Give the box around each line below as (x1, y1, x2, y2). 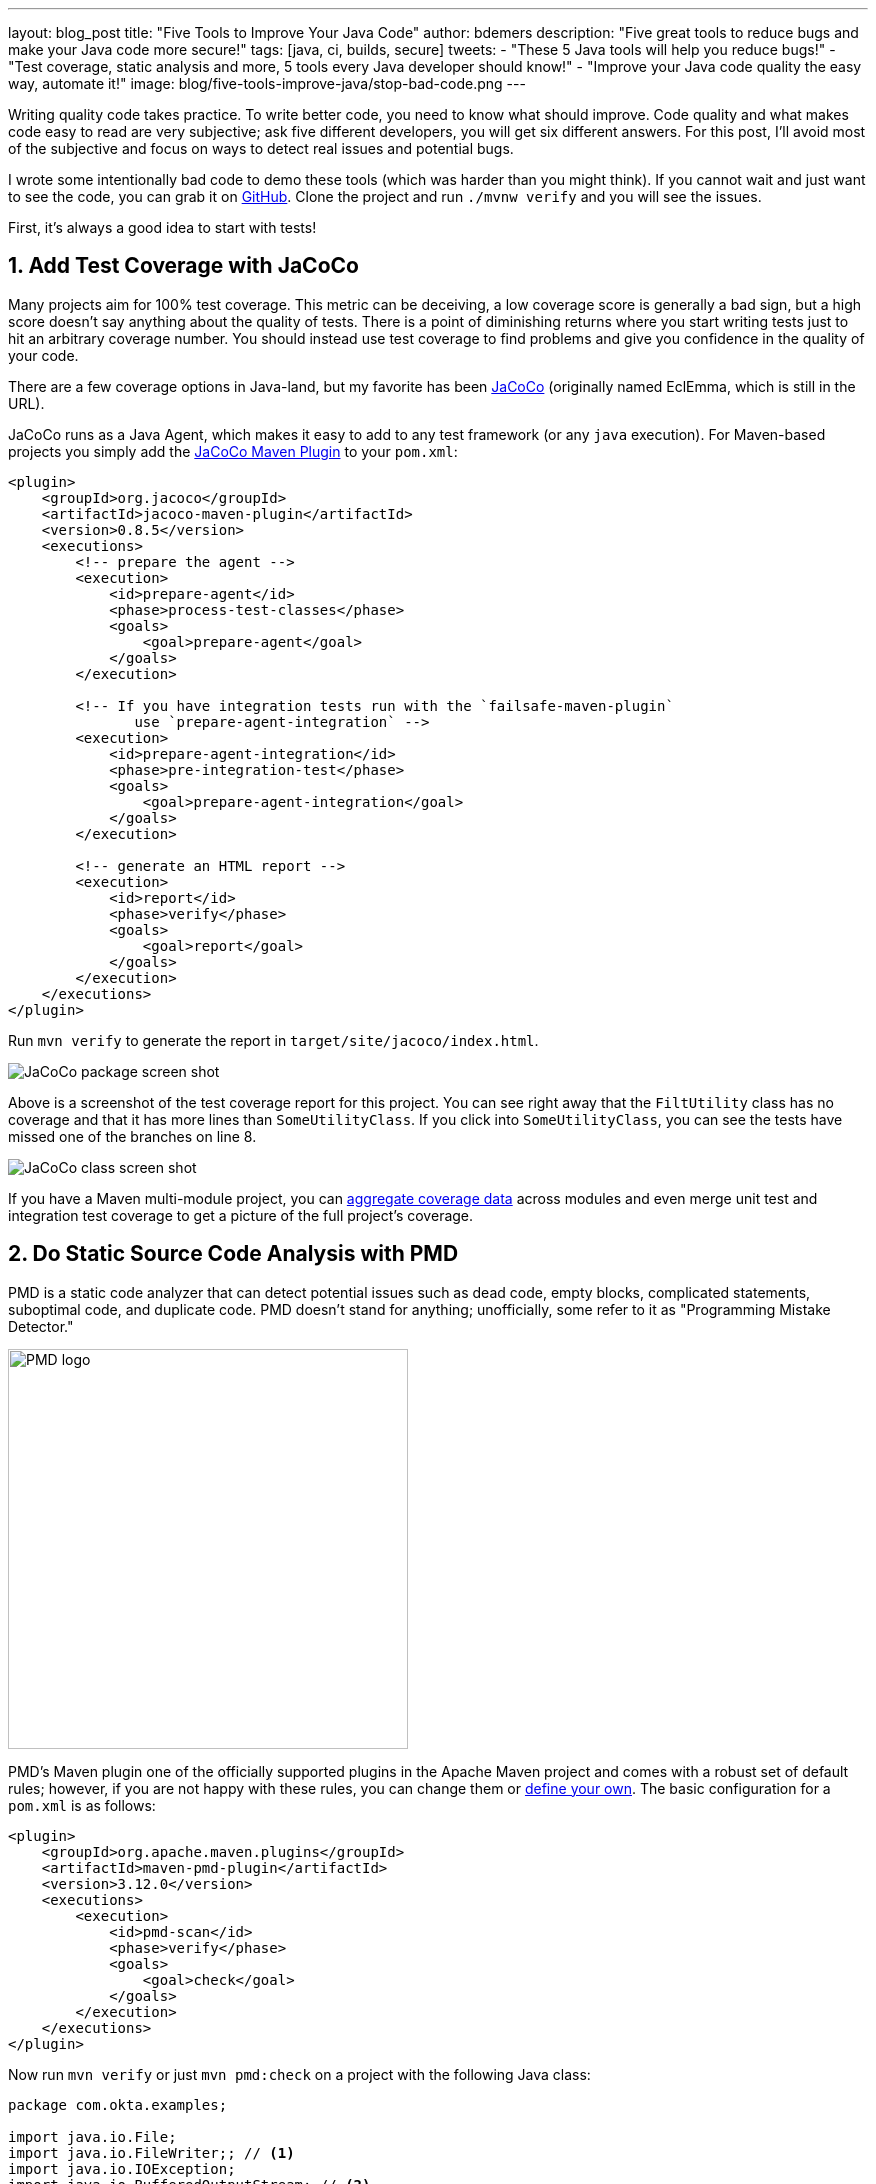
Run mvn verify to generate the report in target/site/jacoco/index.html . (8, 1031, 539, 1049)
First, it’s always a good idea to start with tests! (8, 219, 317, 236)
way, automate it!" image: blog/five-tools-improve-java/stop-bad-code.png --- (8, 75, 526, 92)
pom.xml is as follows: (8, 1796, 156, 1814)
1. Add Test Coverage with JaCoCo (8, 253, 359, 279)
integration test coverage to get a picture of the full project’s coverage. (8, 1206, 474, 1224)
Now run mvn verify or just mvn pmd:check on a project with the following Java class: (8, 2065, 591, 2083)
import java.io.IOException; (8, 2160, 236, 2177)
